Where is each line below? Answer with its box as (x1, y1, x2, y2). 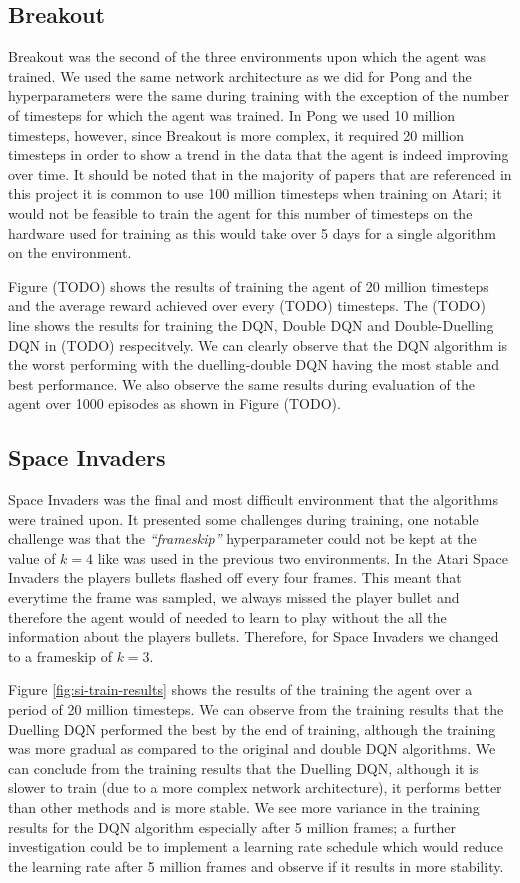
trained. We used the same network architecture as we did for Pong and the (8, 65, 472, 86)
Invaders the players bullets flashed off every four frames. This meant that (8, 567, 462, 588)
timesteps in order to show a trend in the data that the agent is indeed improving (8, 144, 509, 165)
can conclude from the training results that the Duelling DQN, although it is (8, 757, 479, 778)
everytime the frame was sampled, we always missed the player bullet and (8, 587, 460, 608)
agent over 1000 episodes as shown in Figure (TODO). (8, 393, 341, 414)
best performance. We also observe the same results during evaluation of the (8, 373, 475, 394)
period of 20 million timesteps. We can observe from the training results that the (8, 699, 504, 720)
